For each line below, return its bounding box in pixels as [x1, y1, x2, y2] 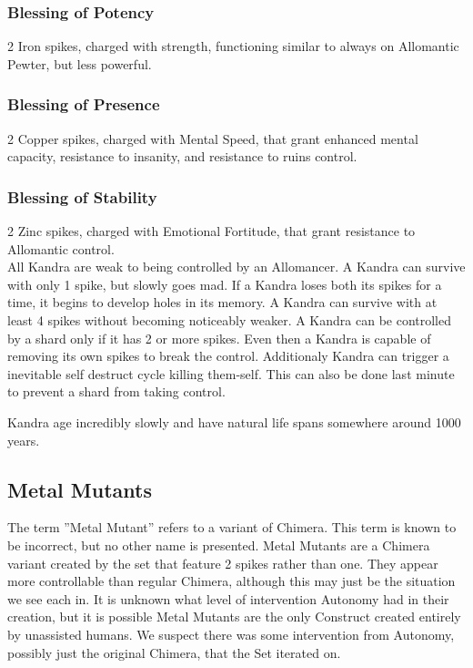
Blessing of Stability [7, 185, 157, 208]
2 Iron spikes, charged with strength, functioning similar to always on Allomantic [7, 36, 459, 56]
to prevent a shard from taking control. [7, 382, 226, 401]
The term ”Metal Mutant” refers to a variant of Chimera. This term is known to [7, 518, 457, 537]
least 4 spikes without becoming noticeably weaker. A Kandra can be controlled [7, 311, 452, 329]
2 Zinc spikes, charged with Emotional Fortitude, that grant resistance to [7, 221, 416, 241]
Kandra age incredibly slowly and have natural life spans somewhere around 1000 [7, 412, 461, 431]
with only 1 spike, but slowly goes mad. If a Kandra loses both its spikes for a [7, 274, 442, 293]
